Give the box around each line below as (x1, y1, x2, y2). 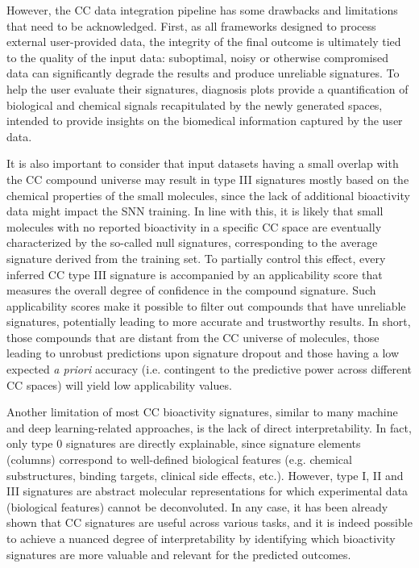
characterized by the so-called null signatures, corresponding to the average (6, 234, 378, 251)
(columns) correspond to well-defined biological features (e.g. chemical (6, 451, 352, 468)
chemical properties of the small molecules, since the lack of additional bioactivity (6, 186, 410, 203)
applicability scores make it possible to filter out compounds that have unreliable (6, 297, 406, 314)
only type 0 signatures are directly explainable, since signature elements (6, 435, 361, 452)
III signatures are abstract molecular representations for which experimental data (6, 482, 409, 499)
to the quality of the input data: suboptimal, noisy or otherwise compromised (6, 48, 389, 65)
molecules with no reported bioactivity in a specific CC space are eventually (6, 218, 382, 235)
